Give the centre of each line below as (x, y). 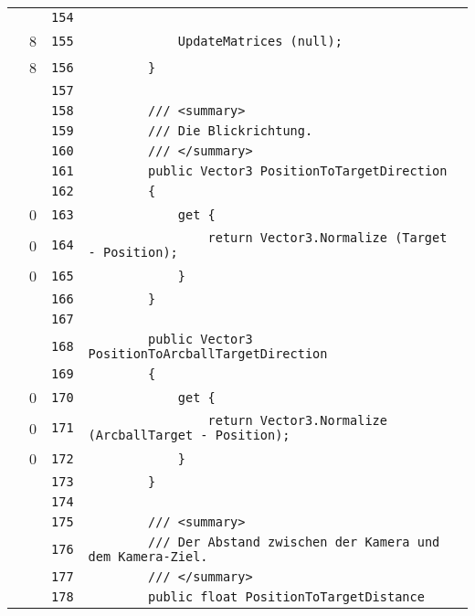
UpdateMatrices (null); (260, 41)
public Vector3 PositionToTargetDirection (298, 171)
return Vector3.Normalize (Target (327, 238)
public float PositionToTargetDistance (286, 597)
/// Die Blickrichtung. (231, 131)
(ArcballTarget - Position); (189, 435)
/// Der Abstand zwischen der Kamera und (294, 542)
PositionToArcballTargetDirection (208, 354)
